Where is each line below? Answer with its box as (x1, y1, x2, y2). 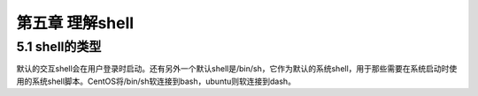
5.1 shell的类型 (16, 39, 102, 55)
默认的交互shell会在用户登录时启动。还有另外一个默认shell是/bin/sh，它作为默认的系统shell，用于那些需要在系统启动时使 (16, 63, 458, 74)
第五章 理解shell (16, 13, 135, 33)
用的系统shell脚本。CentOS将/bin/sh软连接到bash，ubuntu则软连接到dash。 (16, 76, 297, 86)
